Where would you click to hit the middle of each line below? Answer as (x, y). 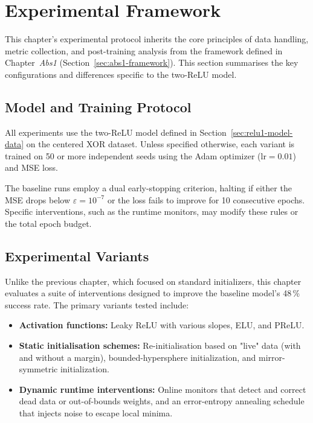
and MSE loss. (31, 167)
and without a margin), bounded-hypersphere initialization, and (137, 357)
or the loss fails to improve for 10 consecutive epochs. (206, 199)
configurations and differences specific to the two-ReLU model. (121, 74)
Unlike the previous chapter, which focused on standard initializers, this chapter (153, 281)
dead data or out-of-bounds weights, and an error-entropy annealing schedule (162, 401)
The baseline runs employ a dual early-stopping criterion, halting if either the (148, 188)
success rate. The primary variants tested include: (97, 304)
